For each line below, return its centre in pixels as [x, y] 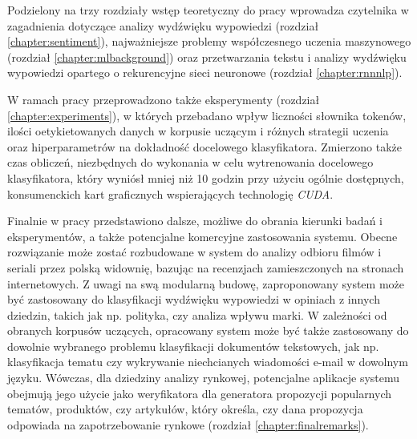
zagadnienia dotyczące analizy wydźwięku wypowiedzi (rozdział [163, 25]
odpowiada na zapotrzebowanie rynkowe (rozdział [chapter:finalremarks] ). [188, 424]
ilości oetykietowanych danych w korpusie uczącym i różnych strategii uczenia [198, 131]
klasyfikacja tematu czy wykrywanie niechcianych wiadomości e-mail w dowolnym [208, 362]
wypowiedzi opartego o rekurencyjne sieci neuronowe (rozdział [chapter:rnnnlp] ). [205, 72]
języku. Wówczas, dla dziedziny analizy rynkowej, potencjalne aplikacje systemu [204, 378]
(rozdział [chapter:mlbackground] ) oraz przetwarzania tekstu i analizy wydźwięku [207, 56]
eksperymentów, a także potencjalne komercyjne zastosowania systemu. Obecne [202, 236]
